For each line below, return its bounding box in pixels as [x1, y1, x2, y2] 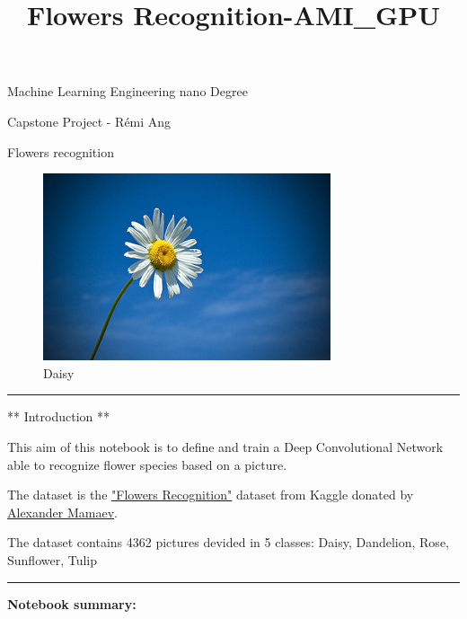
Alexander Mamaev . [7, 502, 118, 521]
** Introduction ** [7, 407, 110, 426]
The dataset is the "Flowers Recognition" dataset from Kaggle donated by [7, 485, 414, 504]
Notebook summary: [7, 594, 137, 613]
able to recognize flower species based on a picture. [7, 455, 287, 473]
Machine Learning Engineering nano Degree [7, 82, 248, 101]
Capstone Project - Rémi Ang [7, 111, 172, 130]
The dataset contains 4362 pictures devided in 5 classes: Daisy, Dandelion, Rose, [7, 533, 449, 552]
